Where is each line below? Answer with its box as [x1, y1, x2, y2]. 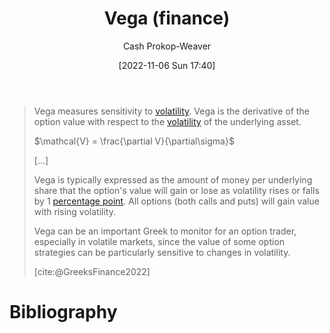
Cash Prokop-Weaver [122, 40, 212, 52]
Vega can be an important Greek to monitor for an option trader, [33, 225, 297, 237]
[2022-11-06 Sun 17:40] [118, 59, 216, 71]
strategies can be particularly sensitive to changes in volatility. [33, 246, 291, 258]
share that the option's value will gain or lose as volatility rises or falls [33, 184, 320, 196]
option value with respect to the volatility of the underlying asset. [33, 115, 302, 127]
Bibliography [9, 301, 118, 324]
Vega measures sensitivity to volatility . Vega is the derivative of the [33, 105, 310, 117]
